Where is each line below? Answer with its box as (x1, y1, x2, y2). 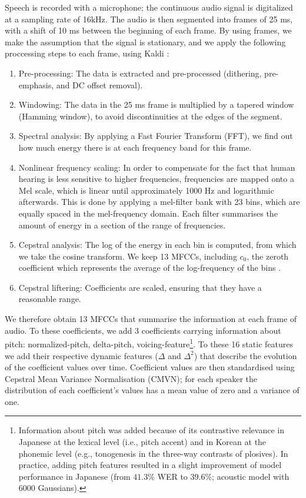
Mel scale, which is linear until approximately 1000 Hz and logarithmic (18, 184, 274, 196)
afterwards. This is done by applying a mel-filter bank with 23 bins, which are (18, 195, 300, 208)
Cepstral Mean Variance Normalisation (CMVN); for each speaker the (5, 372, 257, 384)
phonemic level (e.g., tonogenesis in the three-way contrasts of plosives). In (18, 447, 288, 459)
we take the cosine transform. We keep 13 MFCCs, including (18, 250, 237, 262)
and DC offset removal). (56, 78, 143, 91)
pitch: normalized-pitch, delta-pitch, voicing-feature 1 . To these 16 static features (5, 336, 293, 350)
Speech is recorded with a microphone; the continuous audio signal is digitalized (5, 1, 293, 13)
